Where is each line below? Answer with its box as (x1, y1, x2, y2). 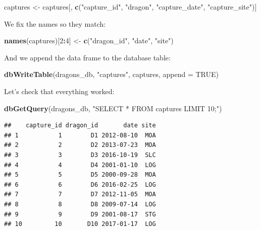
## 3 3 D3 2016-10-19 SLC (4, 151, 156, 159)
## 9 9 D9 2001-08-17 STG (4, 210, 156, 218)
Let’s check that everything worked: (4, 86, 115, 96)
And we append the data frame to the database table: (4, 52, 171, 62)
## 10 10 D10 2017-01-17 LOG (4, 220, 156, 228)
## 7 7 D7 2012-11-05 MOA (4, 191, 156, 198)
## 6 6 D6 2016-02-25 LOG (4, 181, 156, 188)
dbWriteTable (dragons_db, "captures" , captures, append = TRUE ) (4, 69, 219, 80)
